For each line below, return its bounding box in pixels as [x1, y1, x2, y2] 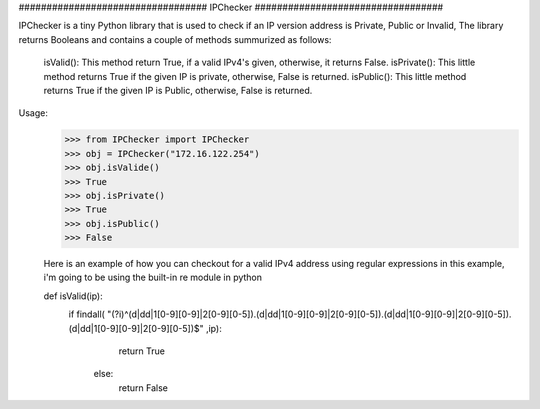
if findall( [68, 308, 105, 320]
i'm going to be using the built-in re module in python [43, 271, 263, 284]
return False [118, 381, 169, 394]
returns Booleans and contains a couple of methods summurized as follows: [18, 33, 332, 45]
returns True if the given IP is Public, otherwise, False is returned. [43, 84, 313, 96]
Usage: [18, 107, 49, 119]
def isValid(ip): [43, 290, 104, 302]
